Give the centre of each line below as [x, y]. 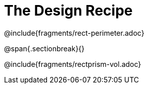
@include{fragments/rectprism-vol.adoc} [73, 64]
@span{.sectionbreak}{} [44, 48]
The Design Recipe [68, 11]
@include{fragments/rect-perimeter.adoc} [74, 33]
